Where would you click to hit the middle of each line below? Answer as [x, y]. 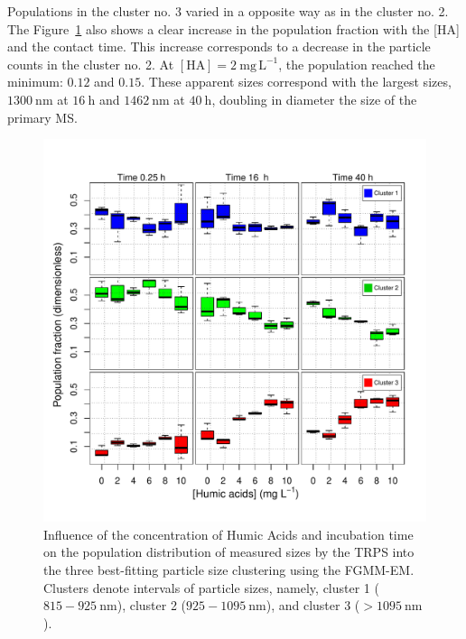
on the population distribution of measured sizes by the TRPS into [229, 552]
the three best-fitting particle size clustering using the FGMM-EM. [229, 569]
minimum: [35, 82]
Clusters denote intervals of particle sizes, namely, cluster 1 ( [211, 587]
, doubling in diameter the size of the [314, 99]
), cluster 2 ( [152, 605]
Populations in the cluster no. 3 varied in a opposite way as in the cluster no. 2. [228, 11]
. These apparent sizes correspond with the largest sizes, [296, 82]
